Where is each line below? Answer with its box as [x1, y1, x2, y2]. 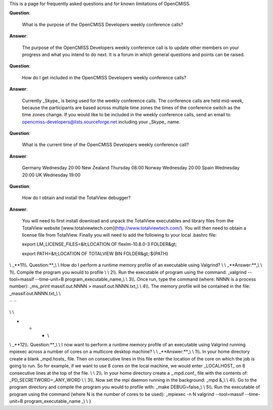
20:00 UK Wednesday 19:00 [22, 172, 81, 178]
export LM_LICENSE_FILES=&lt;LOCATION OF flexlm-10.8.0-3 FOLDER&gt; [22, 241, 177, 247]
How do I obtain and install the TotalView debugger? [22, 195, 131, 201]
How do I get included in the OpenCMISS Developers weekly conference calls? [22, 74, 187, 80]
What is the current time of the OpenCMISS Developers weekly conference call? [22, 142, 189, 148]
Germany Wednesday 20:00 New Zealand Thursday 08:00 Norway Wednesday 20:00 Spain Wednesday [22, 165, 240, 171]
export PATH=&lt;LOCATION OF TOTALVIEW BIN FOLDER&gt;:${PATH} [22, 250, 169, 256]
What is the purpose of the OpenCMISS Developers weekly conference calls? [22, 21, 184, 27]
